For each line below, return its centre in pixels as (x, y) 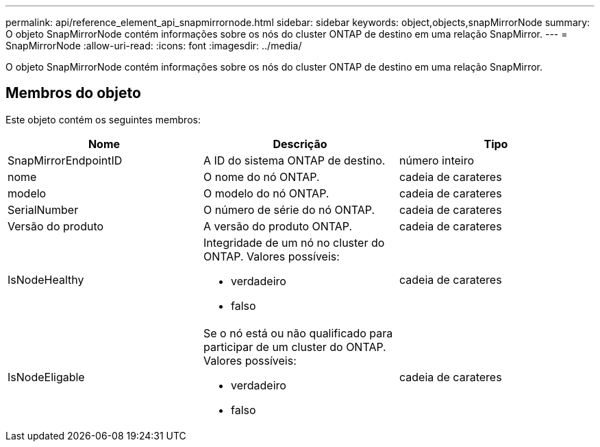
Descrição (300, 144)
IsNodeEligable (46, 377)
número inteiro (437, 160)
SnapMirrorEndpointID (65, 160)
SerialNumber (43, 209)
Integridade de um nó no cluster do (294, 242)
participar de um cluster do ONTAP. (295, 347)
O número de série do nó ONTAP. (289, 209)
